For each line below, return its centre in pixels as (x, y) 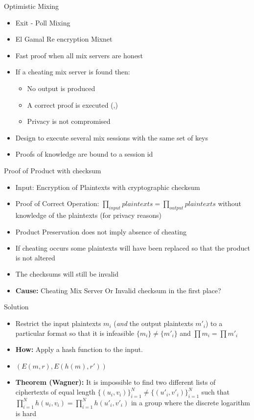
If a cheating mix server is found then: (73, 72)
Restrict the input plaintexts (58, 323)
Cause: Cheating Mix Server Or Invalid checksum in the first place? (118, 290)
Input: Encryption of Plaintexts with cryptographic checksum (108, 187)
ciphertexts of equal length (55, 392)
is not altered (35, 257)
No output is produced (61, 88)
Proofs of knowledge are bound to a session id (84, 154)
